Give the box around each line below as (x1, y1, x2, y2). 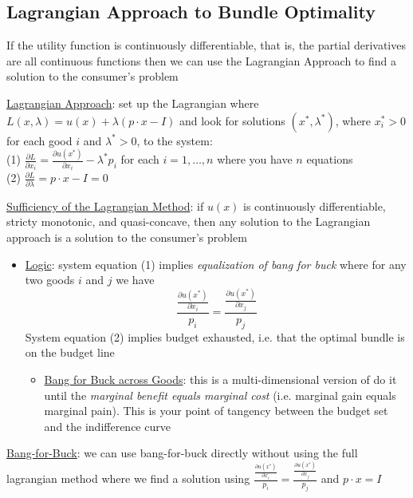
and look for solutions (179, 112, 285, 128)
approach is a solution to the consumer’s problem (6, 228, 247, 245)
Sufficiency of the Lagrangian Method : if (6, 197, 204, 214)
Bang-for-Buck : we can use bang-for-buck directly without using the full (6, 445, 358, 461)
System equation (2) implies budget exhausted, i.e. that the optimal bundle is (25, 328, 405, 345)
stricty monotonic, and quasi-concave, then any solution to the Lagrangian (6, 213, 371, 230)
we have (116, 271, 155, 288)
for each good (6, 132, 73, 148)
